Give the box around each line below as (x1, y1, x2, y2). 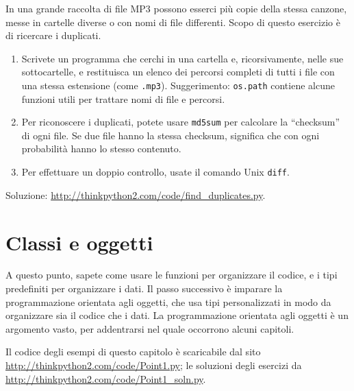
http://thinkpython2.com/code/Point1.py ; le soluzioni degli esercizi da (5, 358, 302, 372)
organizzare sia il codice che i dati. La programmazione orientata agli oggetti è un (5, 308, 349, 322)
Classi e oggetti (5, 228, 153, 256)
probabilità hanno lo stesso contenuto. (21, 141, 181, 156)
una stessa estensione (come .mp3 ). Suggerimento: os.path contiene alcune (21, 78, 335, 92)
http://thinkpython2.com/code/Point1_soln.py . (5, 371, 206, 386)
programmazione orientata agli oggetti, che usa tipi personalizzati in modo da (5, 294, 331, 309)
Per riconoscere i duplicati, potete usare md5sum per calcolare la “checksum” (21, 115, 340, 129)
